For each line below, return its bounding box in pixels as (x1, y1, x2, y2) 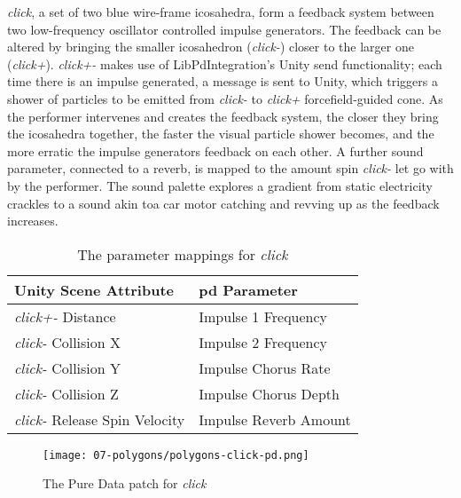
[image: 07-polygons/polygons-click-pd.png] (43, 448, 309, 462)
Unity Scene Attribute (14, 279, 175, 300)
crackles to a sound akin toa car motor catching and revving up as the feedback (7, 194, 440, 212)
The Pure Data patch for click (43, 474, 207, 493)
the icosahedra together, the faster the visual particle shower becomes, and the (7, 124, 434, 143)
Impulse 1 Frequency (199, 305, 328, 327)
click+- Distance (14, 305, 116, 327)
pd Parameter (199, 279, 298, 300)
